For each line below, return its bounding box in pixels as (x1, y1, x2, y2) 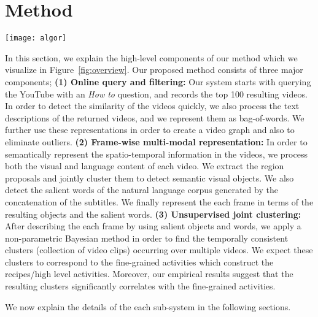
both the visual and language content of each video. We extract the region (5, 159, 284, 172)
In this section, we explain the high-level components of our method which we (5, 51, 298, 64)
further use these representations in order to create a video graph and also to (5, 123, 295, 136)
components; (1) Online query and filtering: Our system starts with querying (5, 75, 311, 88)
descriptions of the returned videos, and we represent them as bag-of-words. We (5, 111, 304, 124)
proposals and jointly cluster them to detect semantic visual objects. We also (5, 171, 294, 184)
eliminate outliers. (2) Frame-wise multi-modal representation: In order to (5, 135, 308, 148)
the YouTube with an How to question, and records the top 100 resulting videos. (5, 87, 308, 100)
